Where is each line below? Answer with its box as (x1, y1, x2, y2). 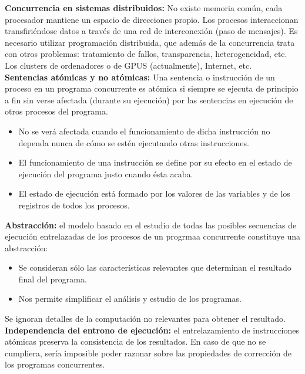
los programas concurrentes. (5, 358, 105, 370)
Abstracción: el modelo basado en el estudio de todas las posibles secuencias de (5, 218, 297, 231)
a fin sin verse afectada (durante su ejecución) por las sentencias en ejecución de (5, 93, 293, 106)
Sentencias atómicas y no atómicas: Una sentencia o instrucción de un (5, 70, 275, 83)
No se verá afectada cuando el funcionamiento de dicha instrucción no (18, 124, 270, 137)
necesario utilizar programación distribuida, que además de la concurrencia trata (5, 36, 295, 48)
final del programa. (18, 272, 87, 285)
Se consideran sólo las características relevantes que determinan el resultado (18, 261, 291, 274)
